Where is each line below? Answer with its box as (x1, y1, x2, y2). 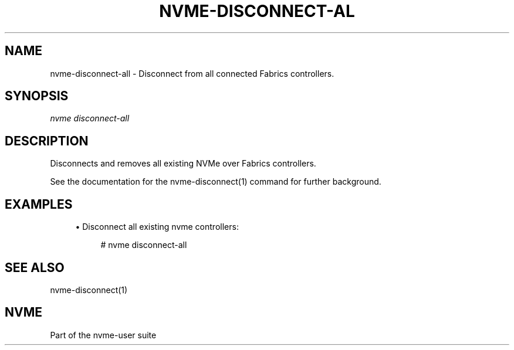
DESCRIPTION (5, 133, 89, 148)
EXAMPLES (5, 196, 73, 212)
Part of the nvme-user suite (50, 329, 157, 340)
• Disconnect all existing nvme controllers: (75, 222, 239, 232)
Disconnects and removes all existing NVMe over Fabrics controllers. (50, 158, 316, 169)
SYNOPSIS (5, 89, 69, 104)
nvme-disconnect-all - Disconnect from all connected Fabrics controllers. (50, 68, 334, 79)
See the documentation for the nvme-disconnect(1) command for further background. (50, 176, 381, 187)
